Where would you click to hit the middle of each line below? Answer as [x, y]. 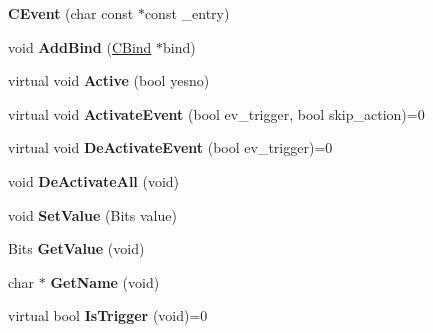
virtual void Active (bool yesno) [109, 80]
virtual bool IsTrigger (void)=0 [108, 315]
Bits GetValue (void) [76, 248]
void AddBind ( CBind [80, 46]
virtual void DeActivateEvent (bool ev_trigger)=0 [170, 147]
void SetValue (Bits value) [92, 214]
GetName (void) [105, 281]
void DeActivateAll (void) [94, 180]
